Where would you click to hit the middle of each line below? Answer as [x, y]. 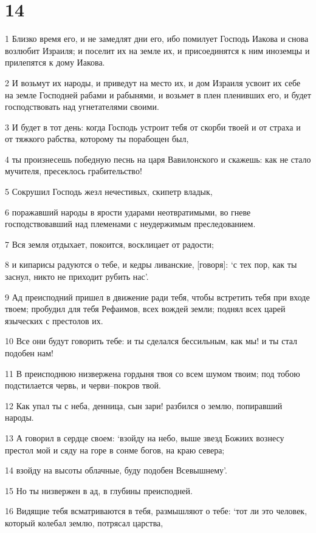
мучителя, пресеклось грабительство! [74, 171]
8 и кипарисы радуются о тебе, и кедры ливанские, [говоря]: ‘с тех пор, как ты [151, 264]
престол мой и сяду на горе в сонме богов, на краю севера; [115, 450]
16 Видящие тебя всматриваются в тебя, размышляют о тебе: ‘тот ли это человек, [156, 511]
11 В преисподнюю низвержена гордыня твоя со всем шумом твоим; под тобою [153, 373]
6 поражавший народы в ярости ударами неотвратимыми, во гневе [128, 212]
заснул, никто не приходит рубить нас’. [77, 277]
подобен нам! [29, 353]
